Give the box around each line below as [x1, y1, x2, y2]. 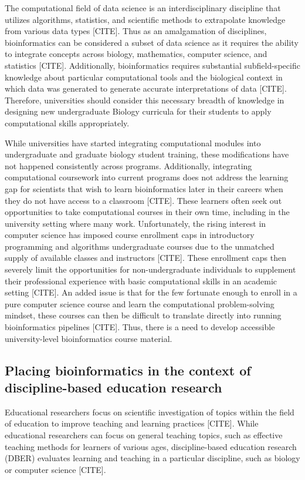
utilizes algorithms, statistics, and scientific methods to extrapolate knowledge [5, 13, 286, 25]
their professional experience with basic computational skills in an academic [5, 274, 277, 287]
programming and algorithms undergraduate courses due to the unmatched [5, 240, 274, 252]
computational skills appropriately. [5, 116, 130, 129]
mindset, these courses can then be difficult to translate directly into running [5, 309, 282, 321]
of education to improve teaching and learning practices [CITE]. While [5, 417, 259, 429]
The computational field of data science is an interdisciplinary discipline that [5, 2, 281, 14]
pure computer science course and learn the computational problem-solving [5, 297, 274, 310]
